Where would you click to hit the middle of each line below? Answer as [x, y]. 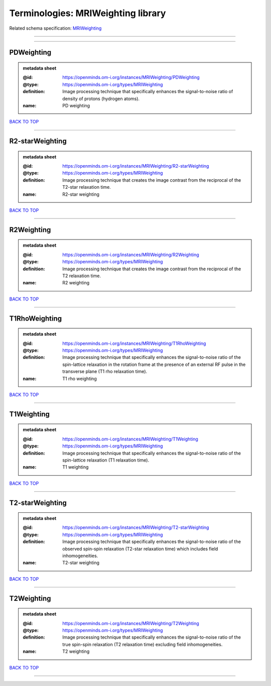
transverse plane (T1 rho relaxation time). [105, 371]
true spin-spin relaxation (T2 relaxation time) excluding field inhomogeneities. [143, 644]
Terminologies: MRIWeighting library [88, 13]
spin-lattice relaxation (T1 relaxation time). [106, 460]
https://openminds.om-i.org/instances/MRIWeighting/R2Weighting [131, 255]
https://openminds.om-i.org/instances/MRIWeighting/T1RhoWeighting [134, 343]
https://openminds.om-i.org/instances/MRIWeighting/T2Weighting [131, 623]
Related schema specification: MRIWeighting [55, 28]
